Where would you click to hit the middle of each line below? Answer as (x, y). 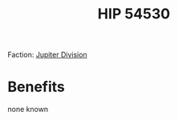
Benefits (36, 87)
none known (28, 110)
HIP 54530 (134, 14)
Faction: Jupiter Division (47, 55)
